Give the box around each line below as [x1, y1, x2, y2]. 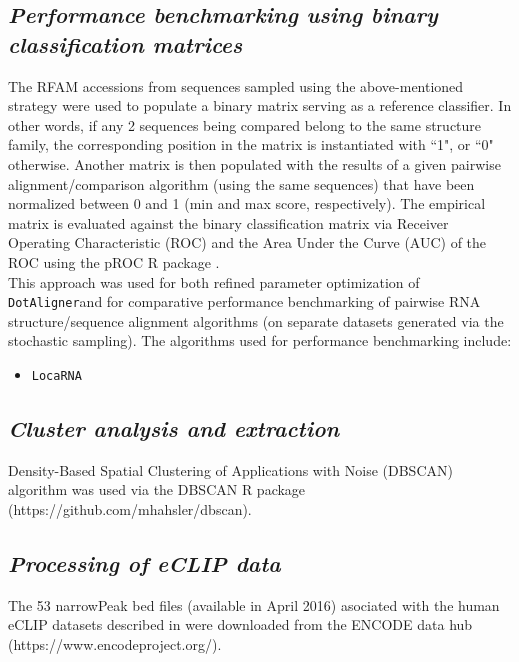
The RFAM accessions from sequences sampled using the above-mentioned [8, 75, 464, 96]
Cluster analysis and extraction [8, 413, 340, 444]
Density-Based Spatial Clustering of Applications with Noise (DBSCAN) [8, 459, 453, 480]
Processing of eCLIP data [8, 548, 281, 578]
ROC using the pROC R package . [8, 251, 220, 272]
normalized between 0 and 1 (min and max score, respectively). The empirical [8, 193, 486, 214]
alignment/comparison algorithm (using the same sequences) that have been [8, 173, 475, 194]
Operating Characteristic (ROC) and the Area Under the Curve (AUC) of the [8, 232, 487, 253]
